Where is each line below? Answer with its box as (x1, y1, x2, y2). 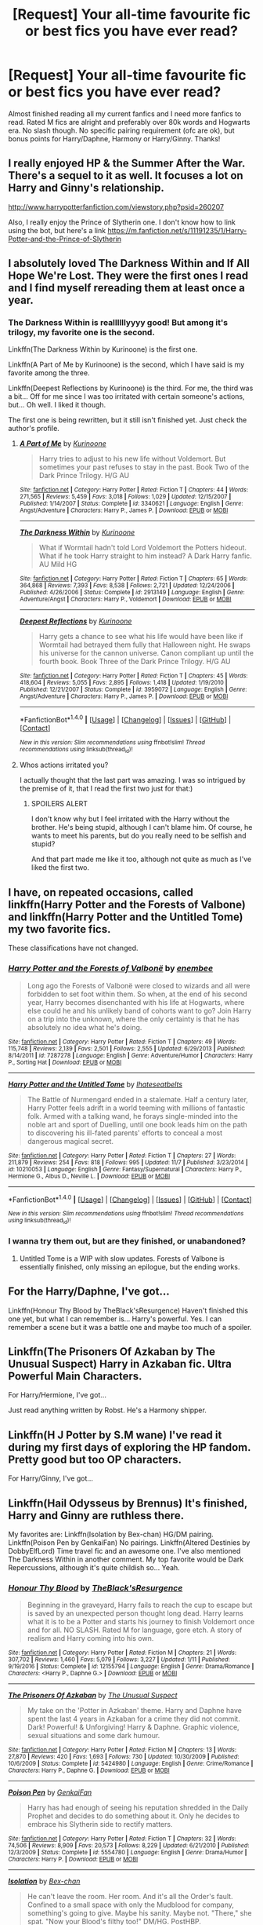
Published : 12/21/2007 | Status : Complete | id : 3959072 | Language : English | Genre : (19, 685, 247, 694)
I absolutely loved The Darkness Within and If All (8, 257, 250, 270)
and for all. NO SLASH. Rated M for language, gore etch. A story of (27, 1625, 243, 1635)
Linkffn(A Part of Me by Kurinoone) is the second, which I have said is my (8, 360, 245, 370)
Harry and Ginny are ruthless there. (8, 1509, 185, 1522)
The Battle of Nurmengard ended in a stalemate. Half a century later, (27, 1094, 249, 1104)
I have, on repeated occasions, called (8, 886, 194, 899)
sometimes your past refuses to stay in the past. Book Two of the (38, 462, 250, 472)
